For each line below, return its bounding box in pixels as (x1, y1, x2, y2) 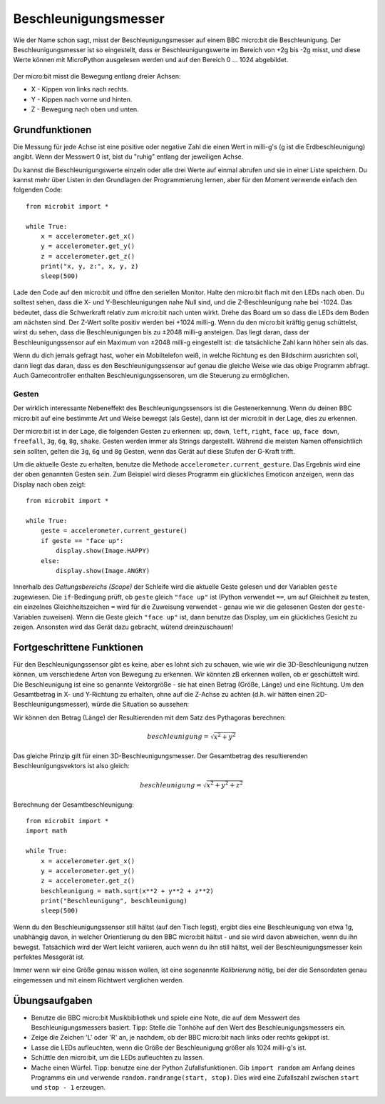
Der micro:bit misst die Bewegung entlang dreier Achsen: (13, 71, 181, 80)
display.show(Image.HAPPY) (56, 547, 150, 555)
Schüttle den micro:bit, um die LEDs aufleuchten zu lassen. (31, 1053, 205, 1062)
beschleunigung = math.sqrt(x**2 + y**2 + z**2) (40, 887, 214, 895)
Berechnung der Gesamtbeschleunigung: (13, 800, 135, 809)
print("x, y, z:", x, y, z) (40, 262, 139, 271)
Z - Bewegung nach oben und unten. (31, 104, 139, 114)
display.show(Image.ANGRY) (56, 567, 150, 575)
